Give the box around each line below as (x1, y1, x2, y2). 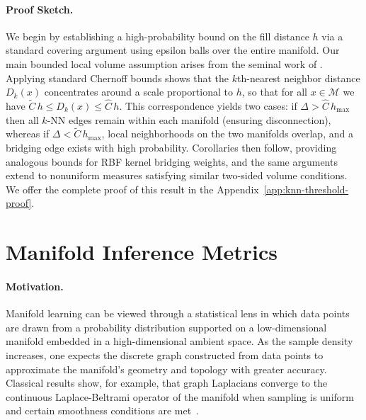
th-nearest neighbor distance (237, 70, 360, 85)
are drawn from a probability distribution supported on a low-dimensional (6, 319, 327, 334)
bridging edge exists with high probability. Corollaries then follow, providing (6, 140, 337, 154)
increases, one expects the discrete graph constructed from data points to (6, 347, 324, 362)
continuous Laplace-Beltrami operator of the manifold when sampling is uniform (6, 389, 354, 404)
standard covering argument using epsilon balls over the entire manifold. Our (6, 42, 340, 57)
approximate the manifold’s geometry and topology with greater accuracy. (6, 361, 327, 376)
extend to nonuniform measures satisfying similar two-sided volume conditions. (6, 168, 348, 183)
